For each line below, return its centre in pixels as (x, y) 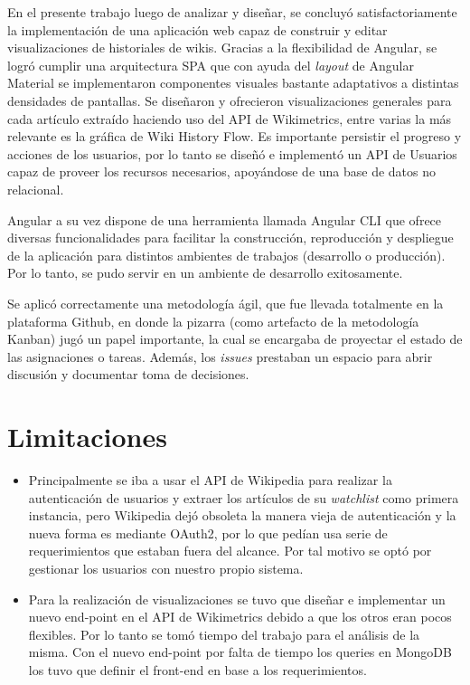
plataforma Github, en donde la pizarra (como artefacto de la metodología (213, 321)
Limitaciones (87, 437)
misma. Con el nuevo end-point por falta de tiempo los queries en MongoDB (240, 652)
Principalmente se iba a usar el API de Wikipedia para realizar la (210, 480)
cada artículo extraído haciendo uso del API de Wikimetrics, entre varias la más (230, 118)
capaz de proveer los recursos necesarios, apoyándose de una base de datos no (222, 171)
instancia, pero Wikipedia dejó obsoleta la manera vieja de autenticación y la (242, 515)
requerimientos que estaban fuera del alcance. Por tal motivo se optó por (230, 551)
